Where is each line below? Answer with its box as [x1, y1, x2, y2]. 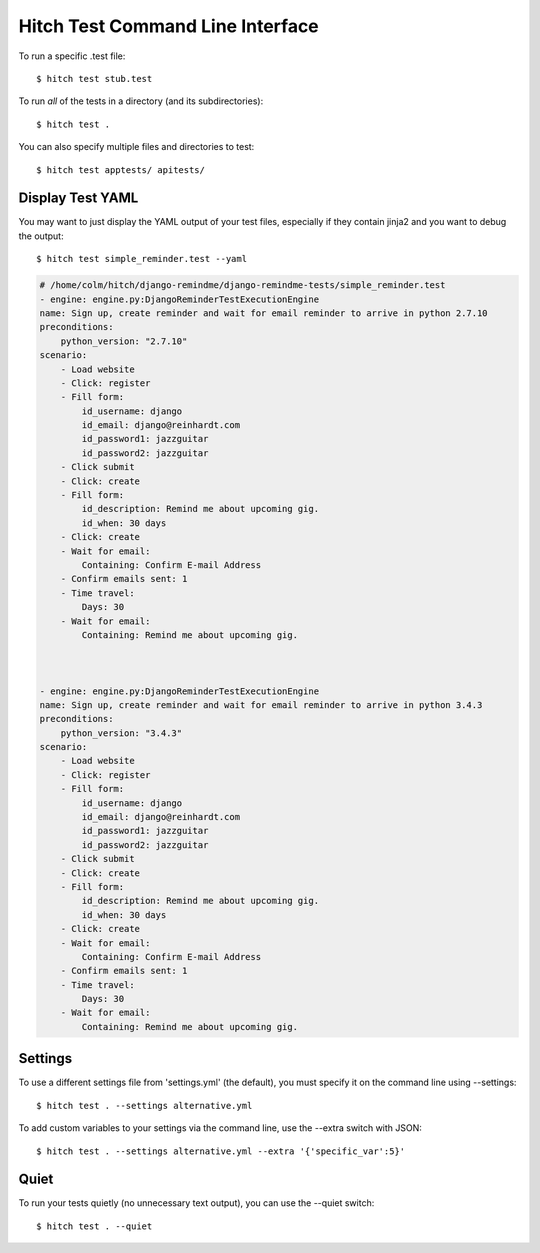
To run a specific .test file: [18, 50, 126, 62]
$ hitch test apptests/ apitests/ [36, 164, 205, 175]
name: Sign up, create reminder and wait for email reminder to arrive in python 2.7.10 [39, 307, 489, 319]
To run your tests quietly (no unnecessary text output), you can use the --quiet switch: [18, 1197, 375, 1209]
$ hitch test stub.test [36, 73, 153, 84]
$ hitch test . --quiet [36, 1220, 153, 1232]
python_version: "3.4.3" [60, 727, 183, 739]
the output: [18, 230, 64, 242]
